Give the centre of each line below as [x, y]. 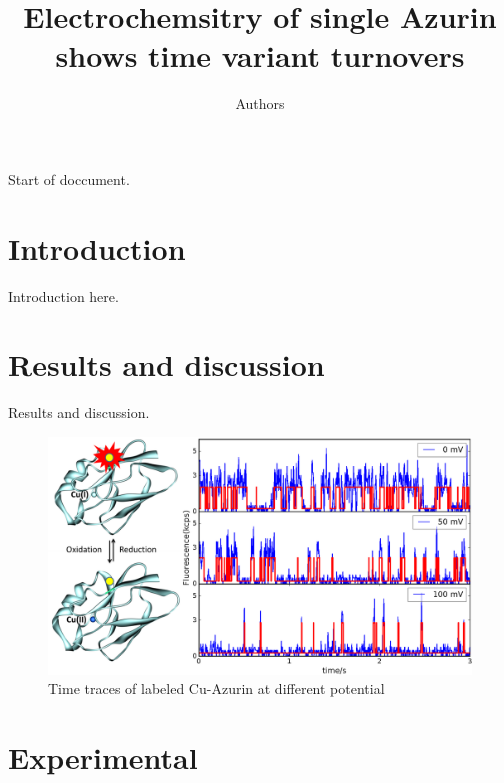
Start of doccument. [69, 178]
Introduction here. [63, 295]
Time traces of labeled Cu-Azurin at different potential [216, 688]
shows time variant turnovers [260, 55]
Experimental [103, 756]
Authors [260, 103]
